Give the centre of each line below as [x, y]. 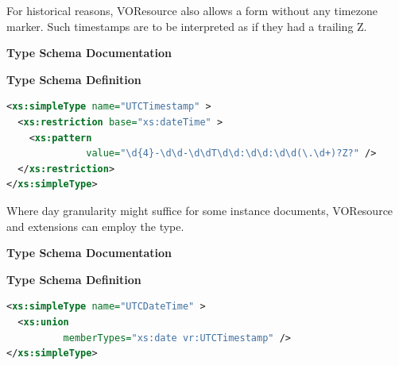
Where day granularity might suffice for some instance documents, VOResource [200, 210]
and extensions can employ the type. [95, 226]
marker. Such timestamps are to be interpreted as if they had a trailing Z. [187, 26]
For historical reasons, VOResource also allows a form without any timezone [192, 10]
